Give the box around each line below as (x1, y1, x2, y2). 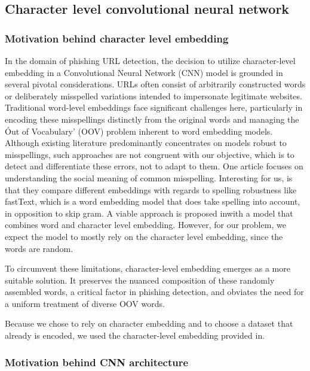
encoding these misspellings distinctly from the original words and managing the (5, 112, 299, 125)
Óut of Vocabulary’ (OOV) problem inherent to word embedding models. (5, 124, 273, 137)
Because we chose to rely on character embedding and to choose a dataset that (5, 317, 293, 330)
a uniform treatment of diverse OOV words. (5, 297, 165, 309)
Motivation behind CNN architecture (5, 354, 189, 369)
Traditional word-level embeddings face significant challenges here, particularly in (5, 101, 303, 114)
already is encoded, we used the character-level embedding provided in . (5, 329, 265, 342)
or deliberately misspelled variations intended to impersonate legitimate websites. (5, 89, 302, 102)
